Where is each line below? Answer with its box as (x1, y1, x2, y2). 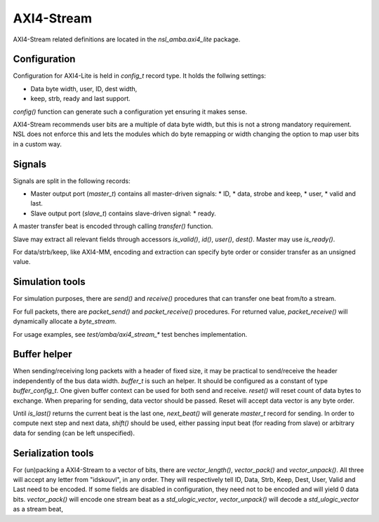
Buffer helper (13, 348, 72, 361)
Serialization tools (13, 447, 94, 459)
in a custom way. (13, 140, 62, 148)
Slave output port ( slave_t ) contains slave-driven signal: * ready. (30, 209, 217, 217)
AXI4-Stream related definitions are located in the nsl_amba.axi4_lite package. (13, 35, 241, 43)
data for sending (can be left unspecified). (13, 429, 135, 437)
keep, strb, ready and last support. (30, 95, 131, 103)
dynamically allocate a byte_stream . (13, 317, 117, 326)
